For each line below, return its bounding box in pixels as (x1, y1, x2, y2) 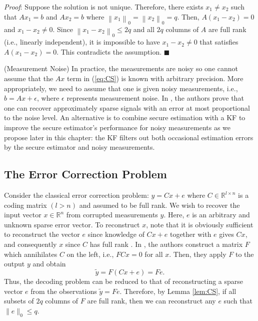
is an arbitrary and (192, 209, 250, 220)
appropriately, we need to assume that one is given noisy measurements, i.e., (4, 83, 238, 93)
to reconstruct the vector (4, 229, 80, 239)
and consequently (4, 238, 57, 249)
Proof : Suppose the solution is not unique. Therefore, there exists (4, 2, 203, 12)
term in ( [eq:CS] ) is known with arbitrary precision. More (66, 73, 243, 84)
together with (169, 229, 211, 239)
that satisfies (199, 37, 238, 47)
